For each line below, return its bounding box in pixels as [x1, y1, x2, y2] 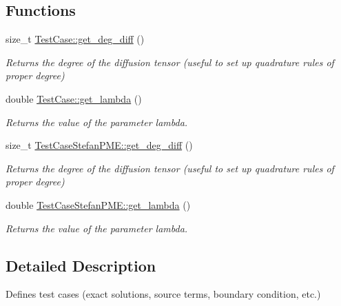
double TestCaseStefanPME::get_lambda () [6, 197, 191, 212]
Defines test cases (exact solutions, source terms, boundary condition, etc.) [6, 287, 321, 301]
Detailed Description [6, 254, 156, 276]
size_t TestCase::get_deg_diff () [6, 32, 145, 46]
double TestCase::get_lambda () [6, 91, 142, 105]
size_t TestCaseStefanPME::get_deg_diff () [6, 138, 193, 152]
